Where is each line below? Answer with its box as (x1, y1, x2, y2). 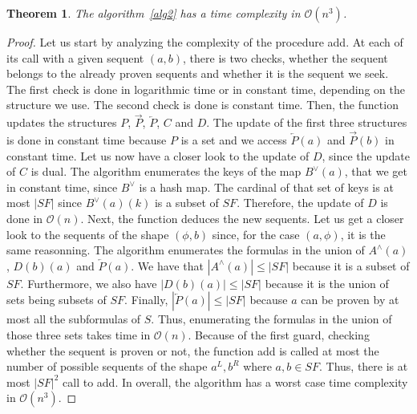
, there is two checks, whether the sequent (183, 49, 388, 66)
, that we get (344, 163, 407, 180)
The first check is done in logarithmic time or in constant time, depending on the (6, 80, 405, 97)
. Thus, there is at (318, 358, 408, 375)
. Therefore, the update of (237, 194, 364, 211)
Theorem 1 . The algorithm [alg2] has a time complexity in (6, 5, 301, 21)
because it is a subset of (292, 257, 410, 274)
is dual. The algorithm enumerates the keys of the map (30, 163, 302, 180)
